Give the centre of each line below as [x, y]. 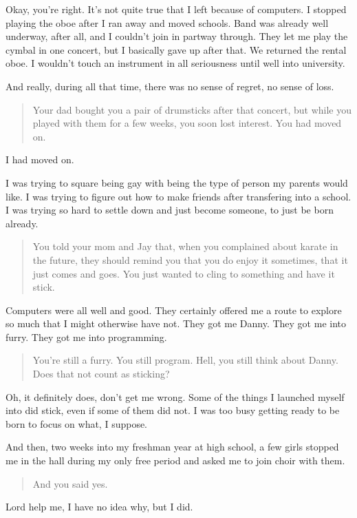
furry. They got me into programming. [86, 336]
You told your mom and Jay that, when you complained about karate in [185, 246]
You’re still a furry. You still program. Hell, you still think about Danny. [185, 360]
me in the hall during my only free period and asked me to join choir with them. [175, 460]
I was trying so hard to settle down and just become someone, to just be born [170, 210]
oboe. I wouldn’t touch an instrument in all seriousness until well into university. [175, 63]
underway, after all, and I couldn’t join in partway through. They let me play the [177, 36]
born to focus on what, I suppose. [77, 423]
